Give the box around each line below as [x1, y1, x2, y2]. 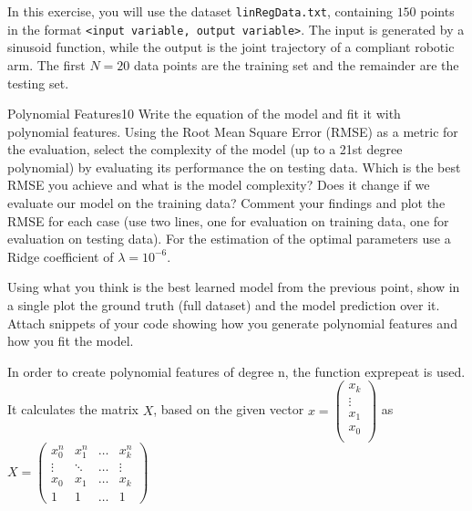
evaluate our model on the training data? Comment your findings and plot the [7, 193, 446, 213]
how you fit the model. [7, 331, 134, 350]
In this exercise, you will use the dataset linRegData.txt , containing [7, 2, 393, 20]
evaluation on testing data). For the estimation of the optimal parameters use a [7, 229, 451, 248]
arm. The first [7, 55, 86, 74]
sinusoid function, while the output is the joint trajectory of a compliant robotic [7, 37, 455, 57]
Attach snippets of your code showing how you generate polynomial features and [7, 313, 457, 332]
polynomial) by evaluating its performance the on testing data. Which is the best [7, 157, 461, 176]
